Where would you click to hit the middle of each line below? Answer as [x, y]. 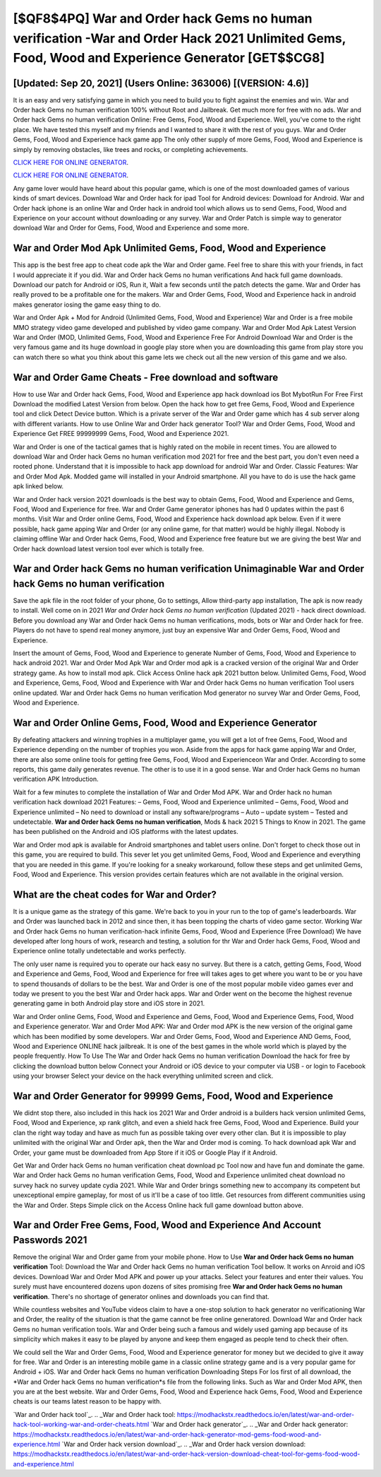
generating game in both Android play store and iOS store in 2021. [109, 1004]
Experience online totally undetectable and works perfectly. [99, 951]
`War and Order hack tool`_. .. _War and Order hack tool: [94, 1414]
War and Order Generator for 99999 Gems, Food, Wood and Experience [173, 1096]
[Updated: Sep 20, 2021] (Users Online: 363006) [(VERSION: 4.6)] [161, 83]
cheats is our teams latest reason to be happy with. [87, 1401]
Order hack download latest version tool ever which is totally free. [109, 548]
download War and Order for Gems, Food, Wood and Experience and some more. [131, 228]
